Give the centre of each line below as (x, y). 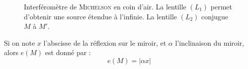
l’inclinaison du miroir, (210, 42)
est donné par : (68, 52)
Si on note (20, 42)
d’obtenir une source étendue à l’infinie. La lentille (100, 16)
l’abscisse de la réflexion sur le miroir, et (105, 42)
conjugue (215, 16)
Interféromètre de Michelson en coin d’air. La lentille (105, 6)
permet (221, 6)
